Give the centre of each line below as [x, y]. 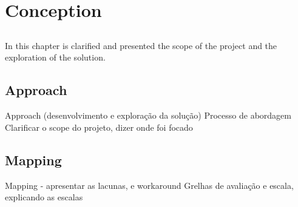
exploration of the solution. [55, 57]
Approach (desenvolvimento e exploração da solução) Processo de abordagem [148, 115]
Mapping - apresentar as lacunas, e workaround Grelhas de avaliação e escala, [149, 185]
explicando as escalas [44, 197]
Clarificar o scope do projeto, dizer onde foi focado [99, 127]
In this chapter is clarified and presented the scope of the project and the [141, 45]
